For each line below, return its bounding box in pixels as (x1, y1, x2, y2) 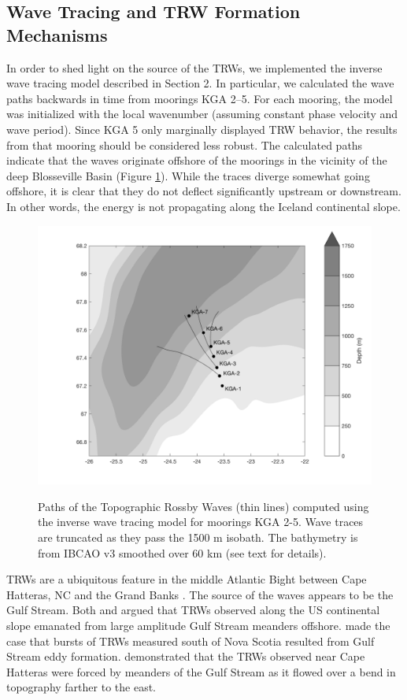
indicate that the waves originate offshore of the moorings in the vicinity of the (6, 152, 387, 169)
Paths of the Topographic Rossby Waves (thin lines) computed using (38, 498, 369, 514)
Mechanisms (6, 22, 108, 46)
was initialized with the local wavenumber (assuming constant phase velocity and (6, 106, 398, 122)
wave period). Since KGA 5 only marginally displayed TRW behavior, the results (6, 120, 398, 137)
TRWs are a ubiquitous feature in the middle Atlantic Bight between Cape (6, 571, 367, 587)
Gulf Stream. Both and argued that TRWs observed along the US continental (6, 602, 380, 618)
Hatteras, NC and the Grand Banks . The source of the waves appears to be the (6, 586, 394, 602)
